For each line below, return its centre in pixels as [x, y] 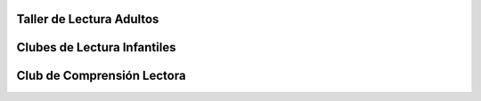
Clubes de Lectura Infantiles [96, 47]
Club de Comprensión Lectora [101, 76]
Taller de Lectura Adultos [88, 19]
